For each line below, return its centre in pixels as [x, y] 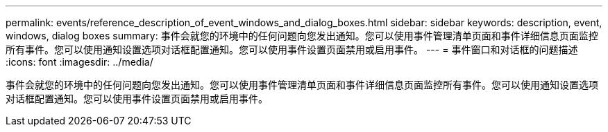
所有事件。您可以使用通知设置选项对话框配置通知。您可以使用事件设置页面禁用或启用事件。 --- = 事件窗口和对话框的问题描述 [292, 49]
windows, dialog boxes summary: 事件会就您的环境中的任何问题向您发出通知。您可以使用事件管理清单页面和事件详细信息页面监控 [302, 36]
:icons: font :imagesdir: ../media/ [79, 62]
